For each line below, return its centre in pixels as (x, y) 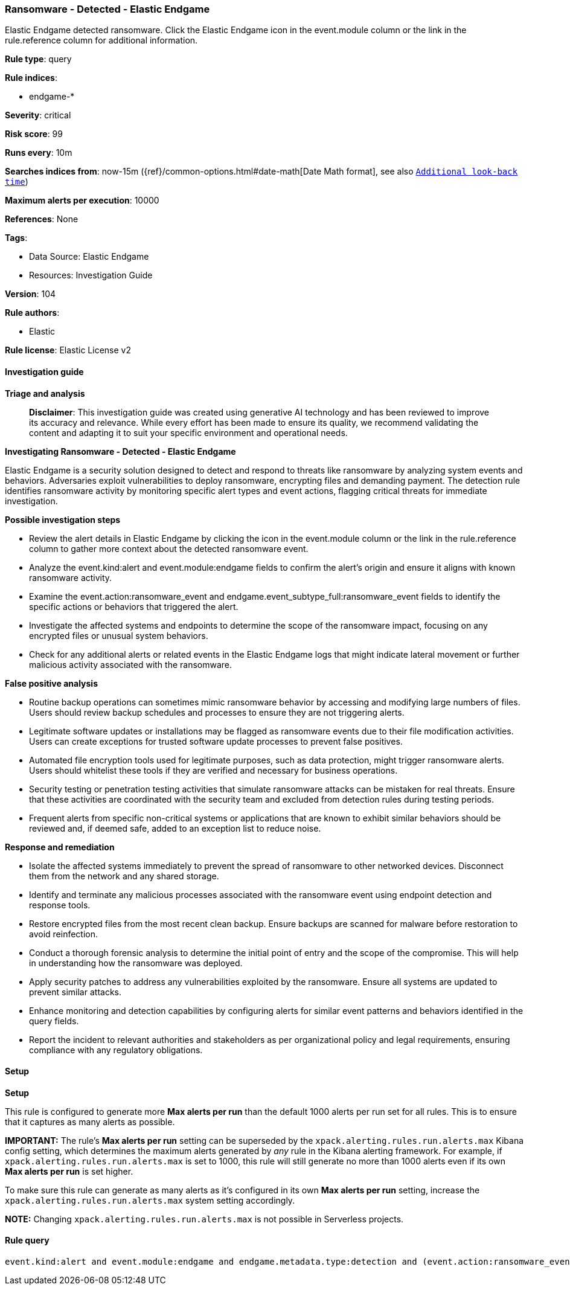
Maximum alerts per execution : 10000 (82, 201)
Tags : (16, 238)
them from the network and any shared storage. (124, 876)
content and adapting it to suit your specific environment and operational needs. (188, 432)
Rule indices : (31, 78)
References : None (42, 219)
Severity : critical (38, 115)
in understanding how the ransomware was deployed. (136, 963)
